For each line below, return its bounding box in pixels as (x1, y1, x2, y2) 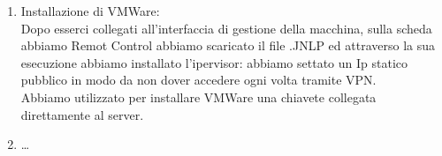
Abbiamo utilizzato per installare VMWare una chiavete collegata (20, 87, 377, 106)
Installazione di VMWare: (20, 2, 160, 19)
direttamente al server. (20, 105, 144, 123)
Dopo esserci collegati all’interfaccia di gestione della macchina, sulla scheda (20, 19, 432, 37)
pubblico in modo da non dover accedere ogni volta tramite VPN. (20, 71, 377, 89)
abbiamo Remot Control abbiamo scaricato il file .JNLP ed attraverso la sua (20, 36, 435, 55)
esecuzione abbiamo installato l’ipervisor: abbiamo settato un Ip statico (20, 53, 408, 71)
